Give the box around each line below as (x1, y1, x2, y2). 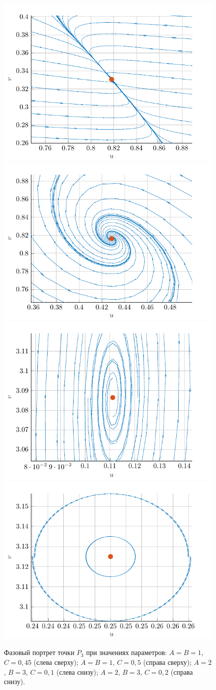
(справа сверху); (143, 657, 192, 667)
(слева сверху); (33, 657, 79, 667)
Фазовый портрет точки (4, 647, 75, 657)
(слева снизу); (56, 666, 98, 677)
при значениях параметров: (86, 647, 167, 657)
